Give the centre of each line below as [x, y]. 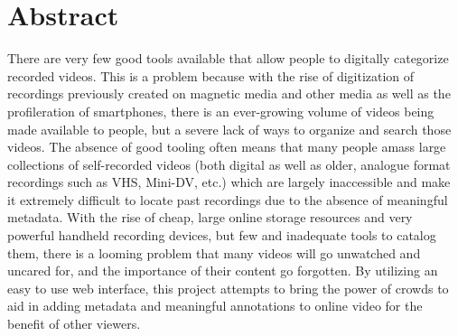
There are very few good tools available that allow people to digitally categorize [228, 58]
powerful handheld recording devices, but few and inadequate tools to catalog [222, 235]
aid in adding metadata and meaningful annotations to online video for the [215, 306]
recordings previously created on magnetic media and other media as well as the [229, 93]
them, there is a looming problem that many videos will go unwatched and [214, 252]
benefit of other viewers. [74, 324]
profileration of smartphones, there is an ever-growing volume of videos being [221, 111]
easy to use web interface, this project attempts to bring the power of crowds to [228, 288]
